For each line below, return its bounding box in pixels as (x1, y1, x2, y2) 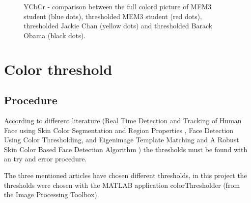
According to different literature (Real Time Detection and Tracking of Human (4, 115, 242, 125)
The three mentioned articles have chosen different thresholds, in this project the (4, 170, 247, 180)
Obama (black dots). (24, 30, 86, 40)
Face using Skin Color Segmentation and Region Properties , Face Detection (4, 125, 234, 135)
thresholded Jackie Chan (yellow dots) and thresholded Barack (24, 21, 213, 31)
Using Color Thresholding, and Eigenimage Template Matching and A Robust (4, 135, 239, 145)
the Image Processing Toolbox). (4, 189, 99, 200)
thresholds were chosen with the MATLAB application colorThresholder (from (4, 180, 240, 190)
